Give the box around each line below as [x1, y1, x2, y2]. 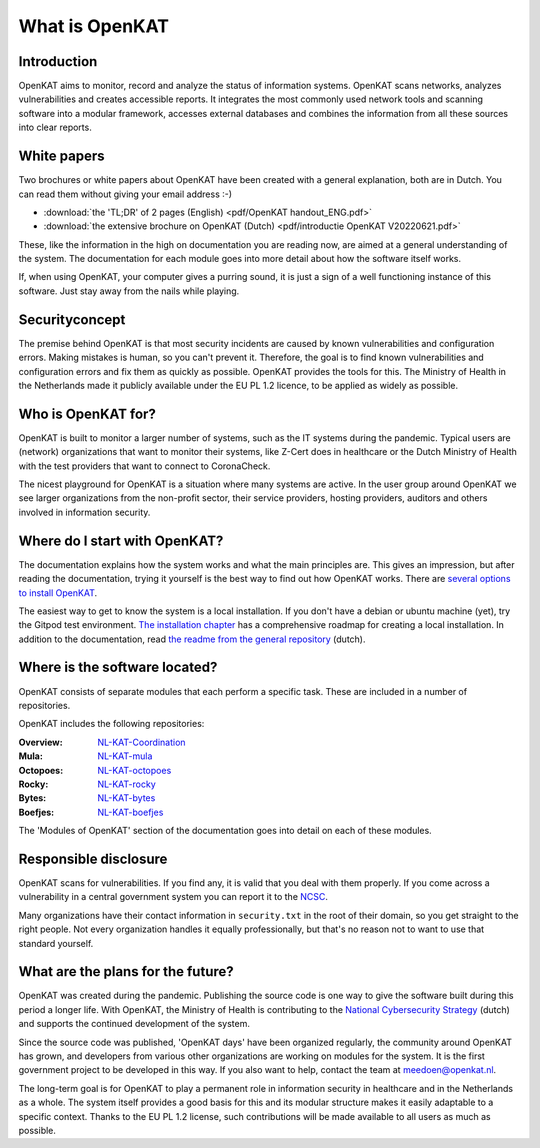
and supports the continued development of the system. [18, 1018, 250, 1030]
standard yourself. [18, 937, 94, 949]
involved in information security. [18, 506, 151, 518]
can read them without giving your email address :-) [18, 188, 233, 200]
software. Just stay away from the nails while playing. [18, 285, 240, 297]
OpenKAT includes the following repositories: [18, 718, 205, 730]
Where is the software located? [18, 659, 218, 676]
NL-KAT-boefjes [97, 806, 164, 818]
